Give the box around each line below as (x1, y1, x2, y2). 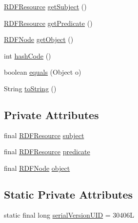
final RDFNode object (4, 162, 70, 173)
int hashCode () (4, 50, 51, 61)
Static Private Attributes (4, 186, 133, 202)
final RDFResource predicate (4, 146, 90, 157)
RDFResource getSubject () (4, 1, 87, 11)
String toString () (4, 83, 57, 93)
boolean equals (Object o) (4, 67, 81, 77)
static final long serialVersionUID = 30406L (4, 209, 135, 220)
